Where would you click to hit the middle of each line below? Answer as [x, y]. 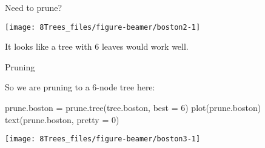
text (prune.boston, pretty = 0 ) [62, 119]
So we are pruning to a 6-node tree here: [80, 87]
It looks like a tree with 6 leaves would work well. [97, 46]
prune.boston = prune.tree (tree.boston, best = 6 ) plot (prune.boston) [133, 108]
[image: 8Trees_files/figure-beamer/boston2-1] [103, 27]
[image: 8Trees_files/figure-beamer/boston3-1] [103, 139]
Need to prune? [34, 7]
